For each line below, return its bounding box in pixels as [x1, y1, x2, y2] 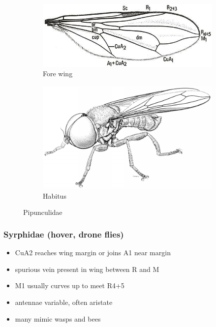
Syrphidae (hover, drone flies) [3, 228, 124, 240]
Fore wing [43, 68, 73, 79]
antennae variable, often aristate [15, 297, 113, 307]
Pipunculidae [23, 207, 62, 217]
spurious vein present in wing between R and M [15, 264, 159, 274]
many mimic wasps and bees [15, 313, 101, 324]
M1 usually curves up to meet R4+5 [15, 280, 124, 291]
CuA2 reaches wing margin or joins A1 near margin [15, 247, 171, 258]
